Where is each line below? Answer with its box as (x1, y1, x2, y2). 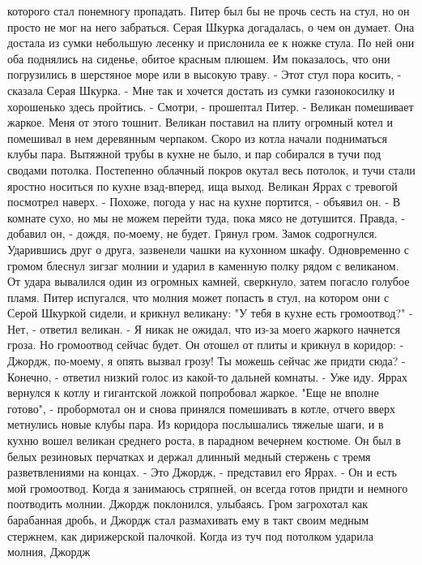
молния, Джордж (7, 543, 91, 560)
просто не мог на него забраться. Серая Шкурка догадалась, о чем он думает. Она (7, 18, 415, 35)
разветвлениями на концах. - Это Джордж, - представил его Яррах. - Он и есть (7, 464, 397, 481)
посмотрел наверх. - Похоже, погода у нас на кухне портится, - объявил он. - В (7, 193, 401, 210)
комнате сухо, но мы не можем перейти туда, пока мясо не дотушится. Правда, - (7, 209, 406, 226)
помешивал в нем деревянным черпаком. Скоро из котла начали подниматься (7, 129, 387, 146)
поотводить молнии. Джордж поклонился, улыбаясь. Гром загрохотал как (7, 495, 369, 512)
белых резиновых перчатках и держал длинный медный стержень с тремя (7, 447, 371, 464)
